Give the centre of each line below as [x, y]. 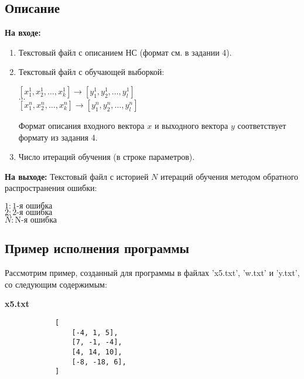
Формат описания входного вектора [81, 125]
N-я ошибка [36, 220]
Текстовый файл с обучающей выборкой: [91, 72]
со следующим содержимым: [56, 284]
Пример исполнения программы [97, 248]
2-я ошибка [33, 212]
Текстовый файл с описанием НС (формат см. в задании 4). [125, 52]
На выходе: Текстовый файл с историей [77, 176]
